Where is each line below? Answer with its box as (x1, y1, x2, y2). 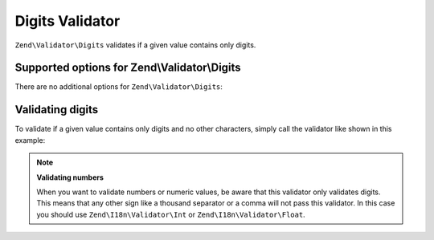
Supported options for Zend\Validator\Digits (14, 61, 241, 75)
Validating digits (14, 103, 99, 116)
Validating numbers (36, 173, 104, 182)
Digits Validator (14, 12, 121, 30)
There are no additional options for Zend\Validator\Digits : (14, 82, 223, 92)
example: (14, 135, 46, 144)
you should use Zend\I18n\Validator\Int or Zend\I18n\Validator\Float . (36, 209, 305, 219)
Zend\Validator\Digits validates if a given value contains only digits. (14, 40, 256, 50)
